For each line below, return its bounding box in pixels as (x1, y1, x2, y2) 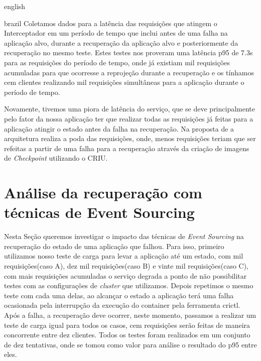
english (4, 1, 26, 11)
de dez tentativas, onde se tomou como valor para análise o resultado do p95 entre (4, 339, 257, 349)
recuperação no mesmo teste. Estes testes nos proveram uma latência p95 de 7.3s (4, 47, 253, 58)
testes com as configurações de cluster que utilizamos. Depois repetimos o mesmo (4, 280, 253, 291)
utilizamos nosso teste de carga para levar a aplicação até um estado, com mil (4, 251, 243, 261)
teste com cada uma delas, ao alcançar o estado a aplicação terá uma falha (4, 290, 234, 300)
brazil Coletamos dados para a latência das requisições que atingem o (4, 18, 217, 28)
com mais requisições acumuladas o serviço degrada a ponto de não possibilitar (4, 270, 247, 281)
